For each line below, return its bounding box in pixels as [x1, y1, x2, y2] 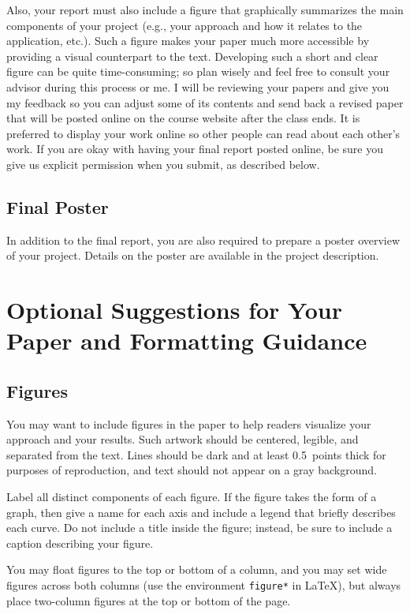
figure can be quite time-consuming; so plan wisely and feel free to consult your [6, 63, 390, 80]
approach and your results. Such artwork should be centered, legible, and [6, 431, 359, 447]
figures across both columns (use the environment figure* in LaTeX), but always [6, 577, 401, 593]
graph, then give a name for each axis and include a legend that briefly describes [6, 504, 396, 520]
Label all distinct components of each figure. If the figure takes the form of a [6, 489, 377, 505]
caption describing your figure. [6, 534, 154, 551]
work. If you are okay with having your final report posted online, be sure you [6, 140, 383, 157]
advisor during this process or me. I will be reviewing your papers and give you [6, 78, 389, 95]
